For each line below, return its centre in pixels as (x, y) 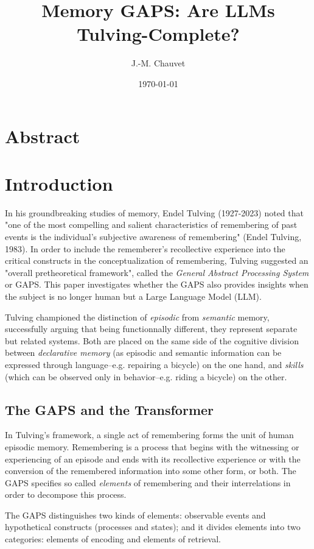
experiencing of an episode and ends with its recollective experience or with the (153, 459)
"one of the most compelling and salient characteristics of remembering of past (151, 225)
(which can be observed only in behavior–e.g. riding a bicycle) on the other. (146, 376)
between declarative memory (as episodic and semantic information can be (143, 352)
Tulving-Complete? (158, 34)
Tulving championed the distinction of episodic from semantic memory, (137, 317)
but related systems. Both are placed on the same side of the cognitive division (152, 340)
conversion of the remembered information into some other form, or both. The (151, 471)
